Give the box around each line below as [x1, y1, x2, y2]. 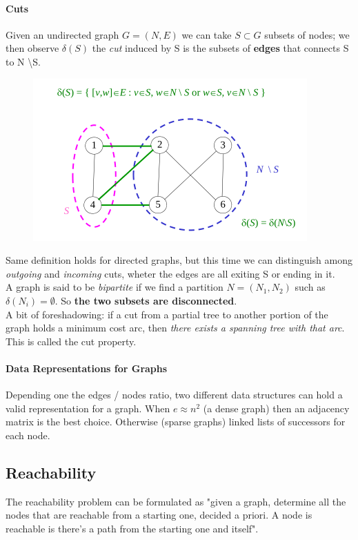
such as [295, 280, 326, 294]
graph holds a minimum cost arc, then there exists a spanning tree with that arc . [6, 320, 345, 335]
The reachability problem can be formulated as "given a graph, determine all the [6, 494, 346, 508]
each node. [6, 427, 50, 442]
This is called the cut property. [6, 334, 137, 348]
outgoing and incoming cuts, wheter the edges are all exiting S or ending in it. [6, 266, 335, 280]
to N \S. [6, 54, 41, 68]
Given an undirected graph [6, 27, 119, 41]
